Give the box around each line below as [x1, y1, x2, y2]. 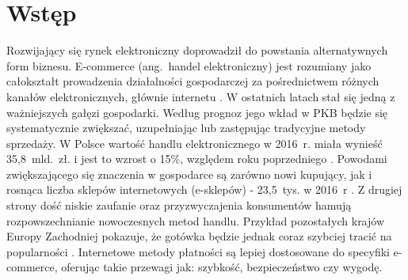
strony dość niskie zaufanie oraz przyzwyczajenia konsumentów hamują [6, 197, 352, 214]
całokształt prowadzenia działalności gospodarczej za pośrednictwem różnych [6, 73, 379, 89]
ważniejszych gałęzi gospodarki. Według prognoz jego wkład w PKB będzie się [6, 104, 388, 120]
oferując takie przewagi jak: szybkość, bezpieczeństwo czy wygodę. [61, 259, 383, 275]
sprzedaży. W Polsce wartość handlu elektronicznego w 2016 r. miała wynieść [6, 134, 383, 151]
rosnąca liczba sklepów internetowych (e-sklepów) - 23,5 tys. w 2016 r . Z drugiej [6, 181, 402, 198]
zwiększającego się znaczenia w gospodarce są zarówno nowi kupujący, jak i [6, 165, 372, 182]
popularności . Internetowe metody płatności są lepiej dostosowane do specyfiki [6, 243, 390, 259]
